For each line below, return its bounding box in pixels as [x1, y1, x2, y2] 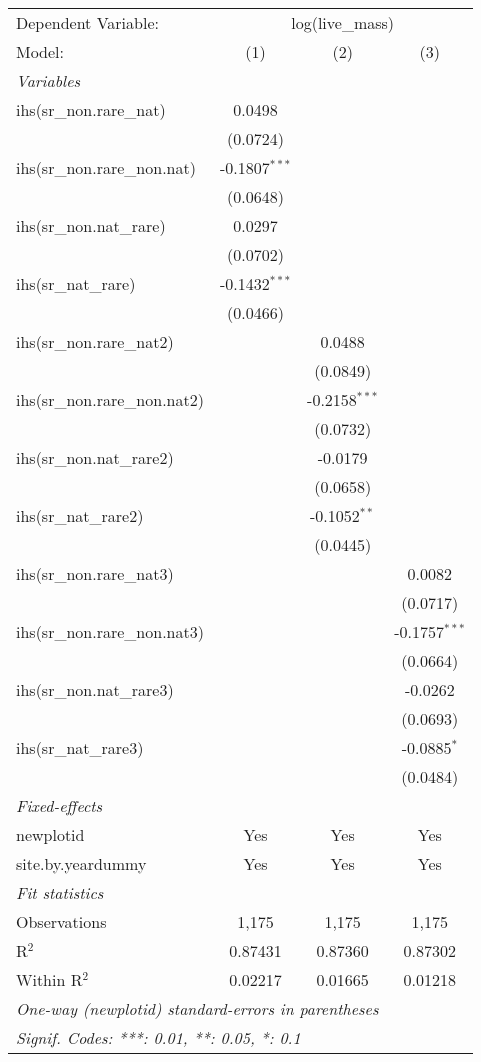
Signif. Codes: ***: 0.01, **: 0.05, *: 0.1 [16, 1026, 301, 1049]
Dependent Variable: [16, 11, 159, 34]
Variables [16, 69, 81, 92]
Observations [16, 910, 107, 933]
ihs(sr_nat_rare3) [16, 736, 144, 759]
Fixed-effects [16, 794, 103, 817]
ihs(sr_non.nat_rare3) [16, 678, 174, 701]
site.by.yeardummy [16, 852, 147, 875]
